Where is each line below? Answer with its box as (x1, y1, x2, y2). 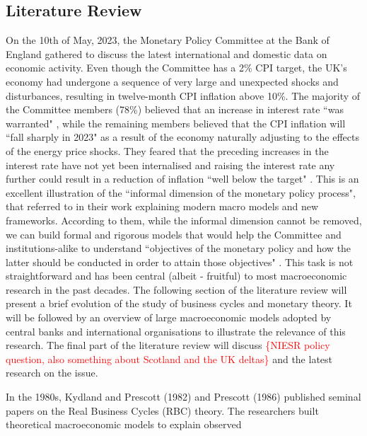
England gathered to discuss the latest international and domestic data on (6, 46, 327, 61)
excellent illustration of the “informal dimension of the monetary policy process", (6, 185, 356, 200)
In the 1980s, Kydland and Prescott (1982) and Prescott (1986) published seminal (6, 389, 361, 404)
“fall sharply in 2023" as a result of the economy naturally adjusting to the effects (6, 130, 360, 144)
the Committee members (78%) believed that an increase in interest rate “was (6, 102, 344, 117)
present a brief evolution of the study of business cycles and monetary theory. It (6, 296, 352, 311)
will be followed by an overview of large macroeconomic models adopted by (6, 310, 332, 325)
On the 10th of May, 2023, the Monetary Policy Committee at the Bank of (6, 33, 330, 47)
